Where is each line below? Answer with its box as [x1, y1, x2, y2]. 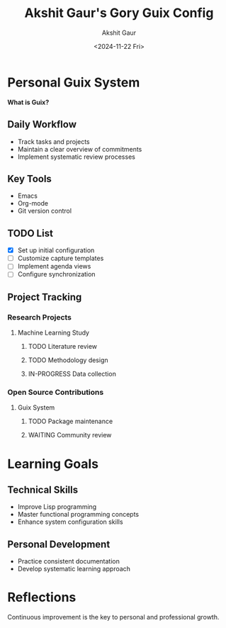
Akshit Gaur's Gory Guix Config [24, 5, 214, 21]
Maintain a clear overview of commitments [17, 145, 142, 153]
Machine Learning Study [17, 328, 90, 337]
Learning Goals [7, 456, 99, 472]
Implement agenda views [17, 262, 91, 271]
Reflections [7, 590, 77, 605]
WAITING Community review [28, 431, 112, 439]
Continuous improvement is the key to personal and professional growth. [7, 613, 220, 622]
